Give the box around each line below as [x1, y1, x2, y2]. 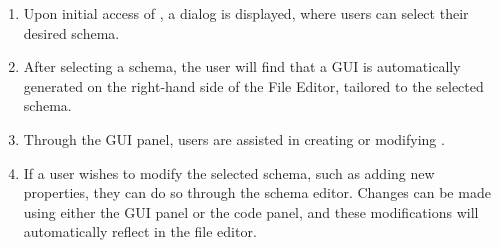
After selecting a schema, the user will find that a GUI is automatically [23, 56, 461, 77]
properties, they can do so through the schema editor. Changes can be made [23, 182, 491, 203]
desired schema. [23, 22, 120, 43]
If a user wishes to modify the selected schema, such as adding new [23, 162, 435, 183]
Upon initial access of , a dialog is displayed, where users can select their [23, 3, 469, 23]
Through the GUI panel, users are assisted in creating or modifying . [23, 128, 445, 149]
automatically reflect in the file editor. [23, 221, 257, 242]
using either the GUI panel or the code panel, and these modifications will [23, 201, 479, 222]
